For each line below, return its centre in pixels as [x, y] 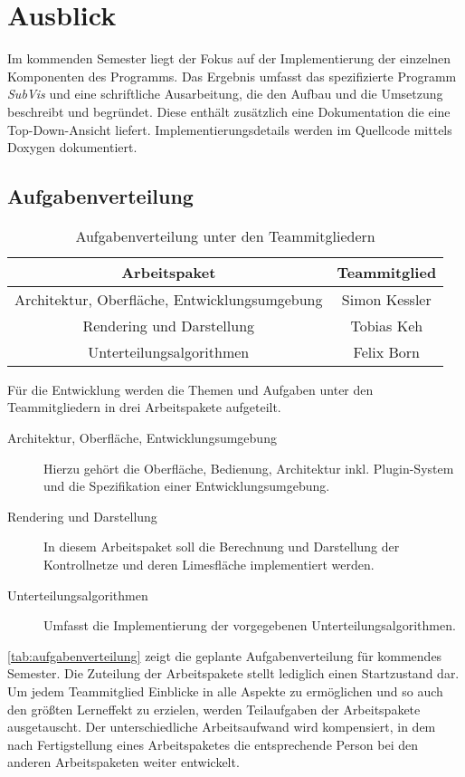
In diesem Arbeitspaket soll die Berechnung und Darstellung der [222, 547]
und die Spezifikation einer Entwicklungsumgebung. [187, 486]
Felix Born [387, 351]
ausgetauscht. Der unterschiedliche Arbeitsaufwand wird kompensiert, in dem [222, 727]
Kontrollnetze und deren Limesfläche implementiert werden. [209, 565]
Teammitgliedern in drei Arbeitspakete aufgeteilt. [144, 407]
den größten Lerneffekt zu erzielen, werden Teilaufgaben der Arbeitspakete [214, 709]
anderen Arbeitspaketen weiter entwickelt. [123, 762]
